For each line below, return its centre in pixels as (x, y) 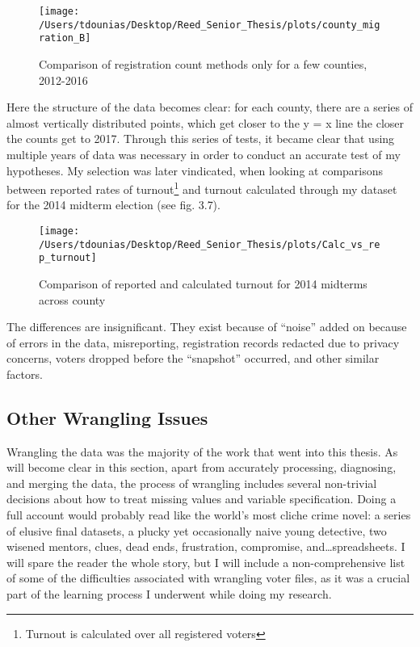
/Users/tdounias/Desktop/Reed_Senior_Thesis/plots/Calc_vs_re (210, 244)
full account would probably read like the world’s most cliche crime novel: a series (209, 515)
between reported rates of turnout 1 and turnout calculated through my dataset (202, 188)
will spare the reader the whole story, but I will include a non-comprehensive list (206, 562)
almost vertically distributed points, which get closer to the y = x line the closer (206, 122)
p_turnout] (68, 258)
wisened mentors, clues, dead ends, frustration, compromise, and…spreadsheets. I (206, 546)
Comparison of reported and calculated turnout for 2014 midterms (203, 283)
